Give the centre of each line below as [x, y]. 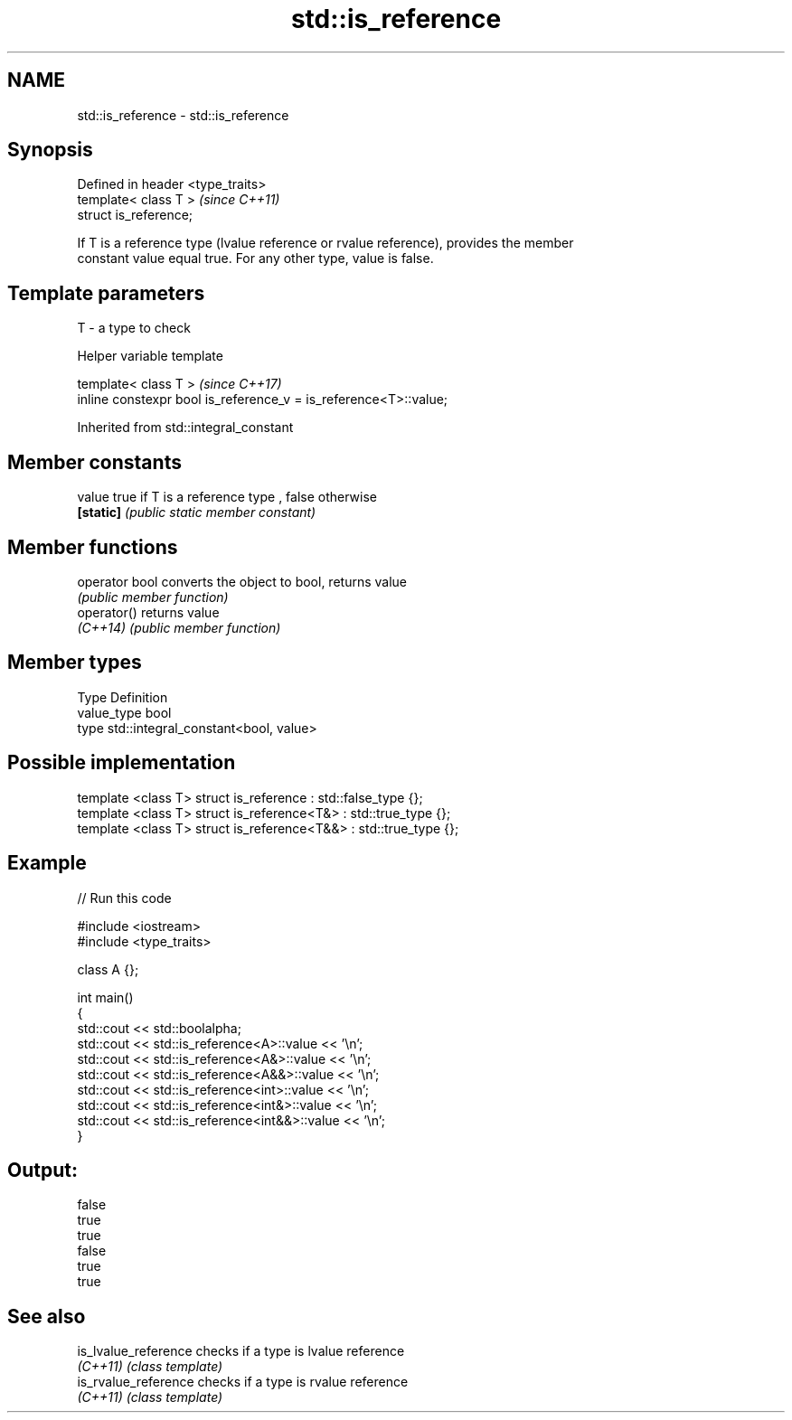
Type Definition [123, 697]
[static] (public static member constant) [197, 513]
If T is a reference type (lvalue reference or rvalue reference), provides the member [325, 243]
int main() [105, 997]
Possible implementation [122, 763]
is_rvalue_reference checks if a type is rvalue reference [243, 1382]
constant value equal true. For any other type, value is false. [255, 259]
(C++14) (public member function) [179, 627]
